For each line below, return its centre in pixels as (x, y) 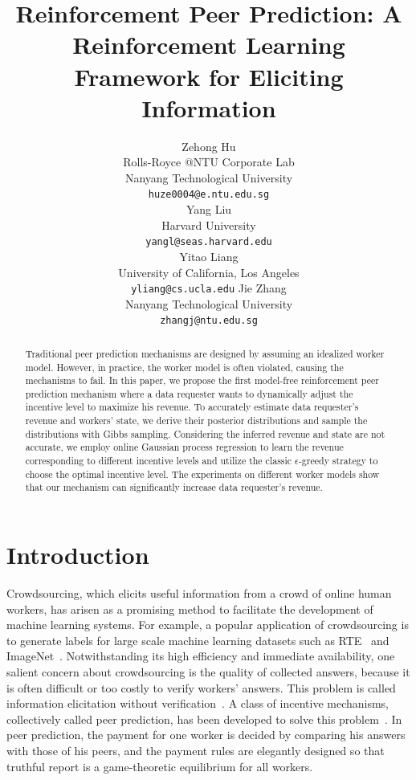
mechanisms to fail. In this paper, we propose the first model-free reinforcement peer (202, 380)
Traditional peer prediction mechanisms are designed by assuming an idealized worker (205, 353)
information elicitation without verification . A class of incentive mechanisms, (198, 703)
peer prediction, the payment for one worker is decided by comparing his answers (206, 735)
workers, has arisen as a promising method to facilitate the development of (190, 608)
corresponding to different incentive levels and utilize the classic (159, 461)
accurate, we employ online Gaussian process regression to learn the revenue (184, 447)
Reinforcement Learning (209, 45)
